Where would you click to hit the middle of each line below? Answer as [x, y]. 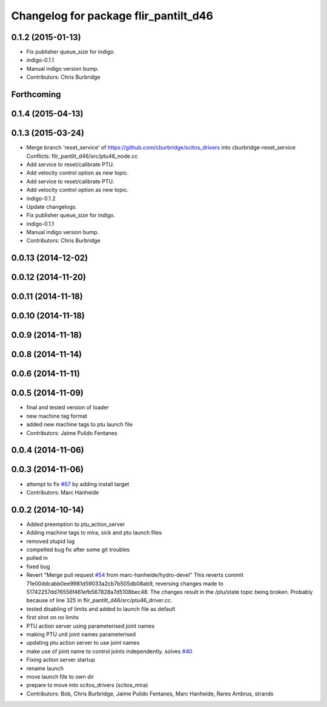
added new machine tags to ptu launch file [80, 424]
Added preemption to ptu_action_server [76, 524]
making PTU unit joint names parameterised [81, 634]
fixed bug [38, 567]
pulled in [37, 558]
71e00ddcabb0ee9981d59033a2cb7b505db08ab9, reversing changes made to [125, 584]
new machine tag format [57, 416]
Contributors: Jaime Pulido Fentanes [72, 433]
